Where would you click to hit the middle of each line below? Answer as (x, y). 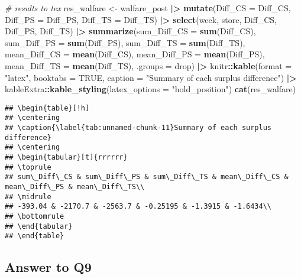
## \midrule (28, 197)
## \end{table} (35, 236)
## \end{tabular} (39, 226)
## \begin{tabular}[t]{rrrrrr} (66, 158)
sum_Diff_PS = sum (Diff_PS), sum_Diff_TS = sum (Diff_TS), (125, 42)
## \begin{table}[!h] (47, 108)
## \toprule (28, 167)
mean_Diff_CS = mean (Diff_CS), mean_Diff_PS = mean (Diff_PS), (135, 54)
